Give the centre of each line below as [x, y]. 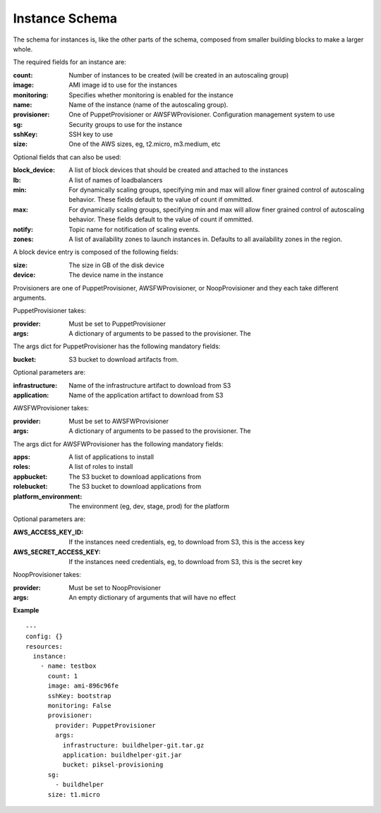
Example [26, 611]
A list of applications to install [111, 457]
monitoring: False [79, 705]
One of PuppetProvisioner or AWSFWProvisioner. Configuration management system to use [202, 115]
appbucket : [30, 477]
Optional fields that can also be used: [67, 157]
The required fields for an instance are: [70, 62]
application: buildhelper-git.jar [122, 755]
